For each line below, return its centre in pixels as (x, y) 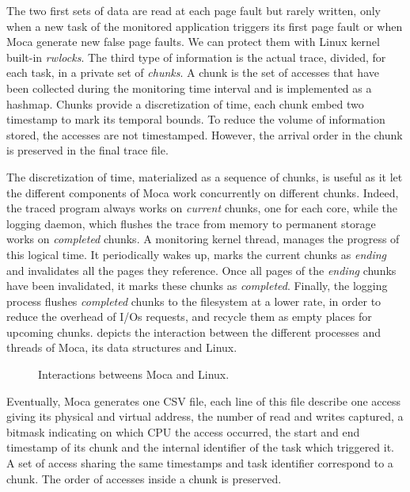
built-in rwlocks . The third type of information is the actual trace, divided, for (196, 57)
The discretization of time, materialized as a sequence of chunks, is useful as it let (205, 176)
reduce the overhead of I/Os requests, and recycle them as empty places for (189, 317)
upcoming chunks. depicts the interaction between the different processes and (194, 332)
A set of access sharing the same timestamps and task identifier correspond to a (200, 463)
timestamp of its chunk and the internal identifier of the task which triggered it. (201, 447)
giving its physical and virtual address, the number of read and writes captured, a (205, 416)
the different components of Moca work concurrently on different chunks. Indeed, (203, 192)
